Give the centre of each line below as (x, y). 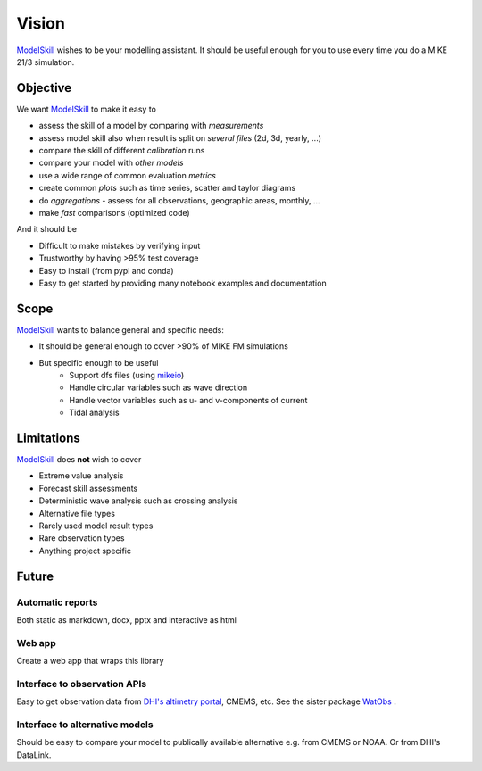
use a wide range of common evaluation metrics (127, 175)
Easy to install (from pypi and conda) (106, 270)
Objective (44, 88)
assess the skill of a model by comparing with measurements (151, 126)
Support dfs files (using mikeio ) (127, 375)
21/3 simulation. (46, 62)
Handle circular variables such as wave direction (158, 387)
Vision (41, 23)
